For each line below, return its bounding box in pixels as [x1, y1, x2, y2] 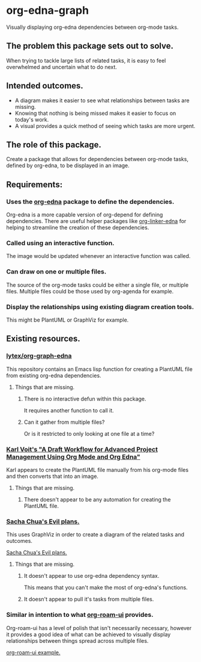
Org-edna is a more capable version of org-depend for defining [6, 211, 163, 218]
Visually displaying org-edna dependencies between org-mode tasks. [6, 23, 179, 31]
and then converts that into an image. [6, 473, 99, 480]
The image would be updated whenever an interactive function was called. [6, 253, 191, 260]
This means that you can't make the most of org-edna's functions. [23, 584, 188, 591]
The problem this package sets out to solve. [6, 41, 174, 51]
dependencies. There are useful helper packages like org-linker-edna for [6, 218, 187, 225]
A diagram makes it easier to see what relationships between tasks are [14, 97, 190, 104]
